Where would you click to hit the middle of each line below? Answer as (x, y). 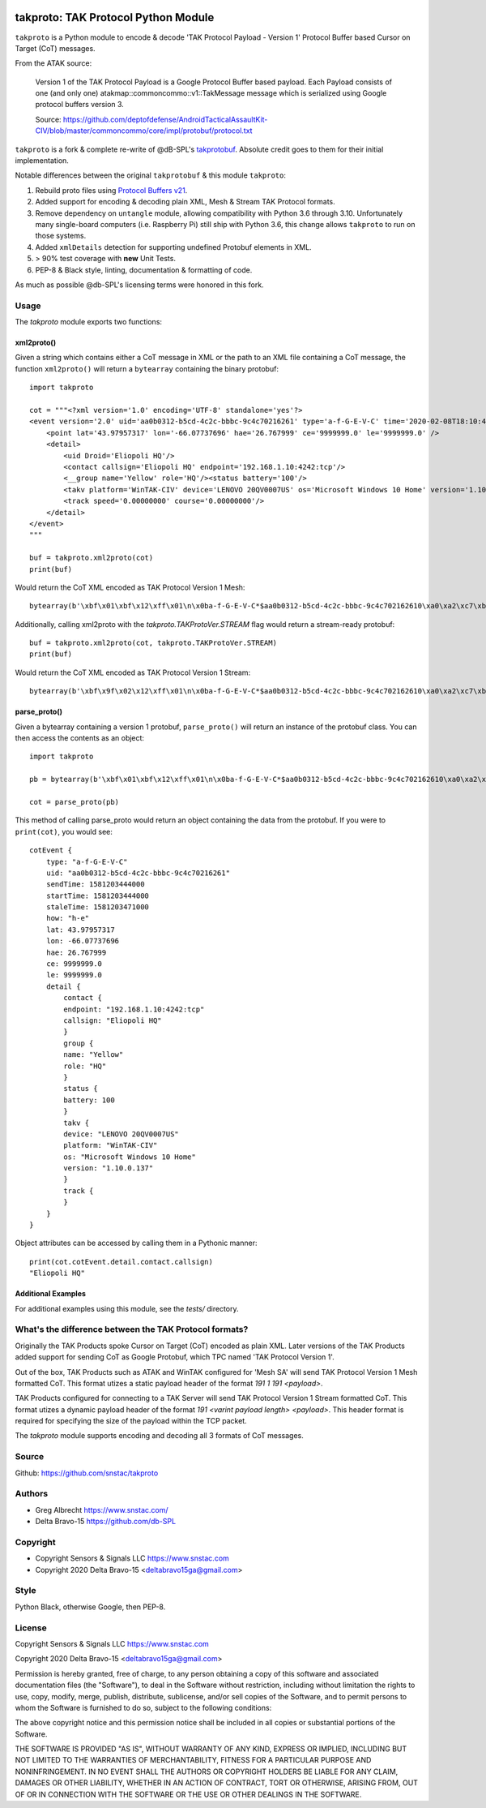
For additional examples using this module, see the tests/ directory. (127, 1308)
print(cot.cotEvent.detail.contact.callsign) (122, 1262)
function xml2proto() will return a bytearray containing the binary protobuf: (147, 368)
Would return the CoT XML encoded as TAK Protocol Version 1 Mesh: (130, 587)
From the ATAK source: (53, 63)
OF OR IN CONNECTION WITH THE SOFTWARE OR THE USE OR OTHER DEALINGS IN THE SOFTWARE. (188, 1794)
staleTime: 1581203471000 (98, 907)
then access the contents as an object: (80, 738)
